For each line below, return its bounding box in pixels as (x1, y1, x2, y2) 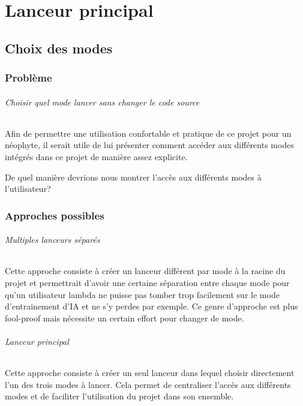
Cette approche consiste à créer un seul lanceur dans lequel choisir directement (5, 366, 295, 379)
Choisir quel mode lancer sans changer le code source (5, 95, 200, 108)
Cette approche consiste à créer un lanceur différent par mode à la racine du (5, 264, 286, 277)
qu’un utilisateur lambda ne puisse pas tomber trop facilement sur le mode (5, 288, 280, 300)
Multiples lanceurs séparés (5, 233, 100, 246)
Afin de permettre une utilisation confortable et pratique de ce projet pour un (5, 127, 292, 139)
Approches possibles (5, 207, 104, 222)
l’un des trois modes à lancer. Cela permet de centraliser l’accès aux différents (5, 378, 291, 390)
